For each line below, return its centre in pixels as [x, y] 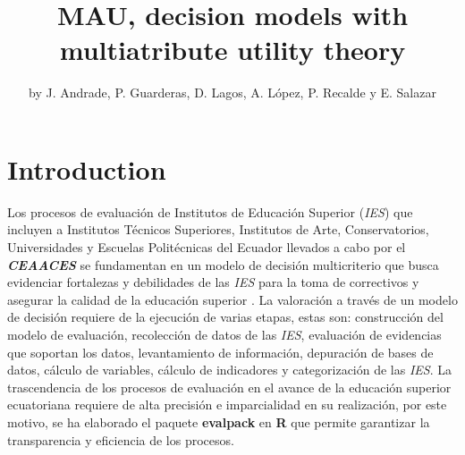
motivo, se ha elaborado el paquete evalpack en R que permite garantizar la [219, 421]
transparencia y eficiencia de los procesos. [121, 439]
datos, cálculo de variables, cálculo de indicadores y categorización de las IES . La [230, 370]
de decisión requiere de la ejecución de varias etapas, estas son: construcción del [225, 317]
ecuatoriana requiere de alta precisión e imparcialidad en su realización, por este [227, 404]
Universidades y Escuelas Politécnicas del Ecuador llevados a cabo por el [207, 247]
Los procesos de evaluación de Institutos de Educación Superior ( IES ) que [210, 211]
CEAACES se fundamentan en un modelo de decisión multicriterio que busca [223, 264]
